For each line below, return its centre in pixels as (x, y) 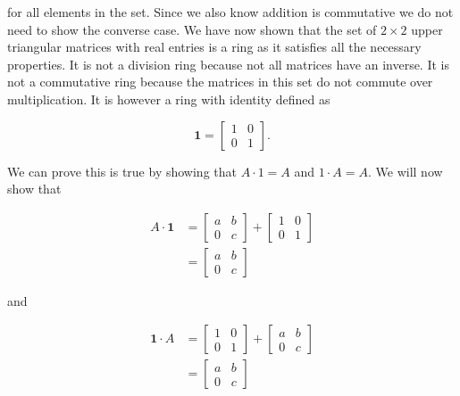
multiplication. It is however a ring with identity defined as (169, 99)
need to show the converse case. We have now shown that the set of (192, 29)
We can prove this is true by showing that (122, 171)
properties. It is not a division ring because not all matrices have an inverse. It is (228, 64)
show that (34, 189)
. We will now (405, 171)
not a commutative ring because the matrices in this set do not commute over (220, 82)
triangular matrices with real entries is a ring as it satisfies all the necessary (214, 47)
